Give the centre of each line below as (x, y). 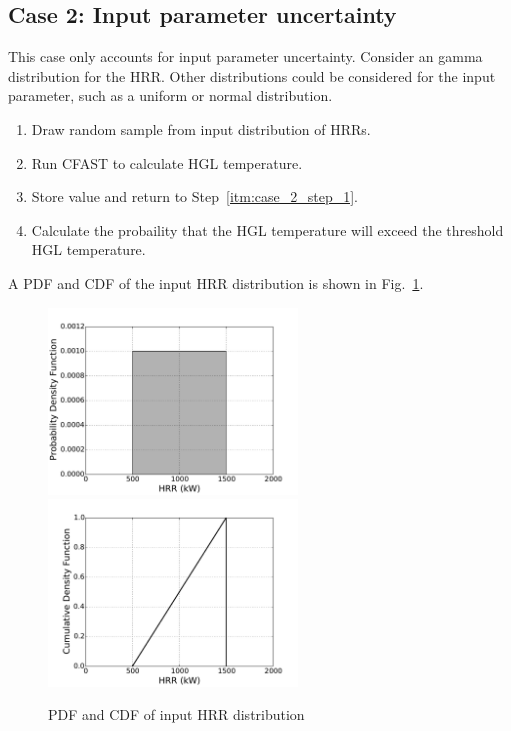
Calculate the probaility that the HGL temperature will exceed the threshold (267, 229)
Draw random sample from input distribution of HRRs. (201, 128)
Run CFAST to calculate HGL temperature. (167, 162)
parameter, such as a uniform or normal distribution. (170, 95)
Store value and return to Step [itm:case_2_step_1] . (194, 196)
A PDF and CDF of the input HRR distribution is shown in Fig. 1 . (216, 282)
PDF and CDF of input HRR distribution (176, 714)
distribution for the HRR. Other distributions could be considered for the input (252, 75)
